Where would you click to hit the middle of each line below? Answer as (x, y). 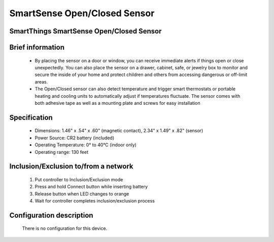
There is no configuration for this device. (65, 228)
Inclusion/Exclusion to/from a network (71, 166)
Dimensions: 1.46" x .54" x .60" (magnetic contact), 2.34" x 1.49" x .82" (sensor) (119, 131)
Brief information (37, 47)
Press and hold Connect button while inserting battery (91, 187)
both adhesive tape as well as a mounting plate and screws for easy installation (117, 103)
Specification (31, 117)
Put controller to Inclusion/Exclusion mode (79, 179)
